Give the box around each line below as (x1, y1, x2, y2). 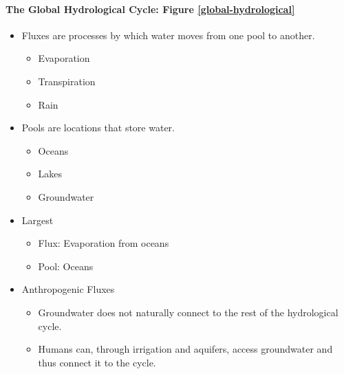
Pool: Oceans (38, 258, 94, 273)
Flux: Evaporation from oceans (38, 236, 169, 250)
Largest (21, 212, 54, 227)
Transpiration (38, 74, 96, 88)
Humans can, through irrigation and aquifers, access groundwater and (38, 342, 333, 356)
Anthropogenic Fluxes (21, 282, 115, 296)
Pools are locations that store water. (21, 120, 175, 135)
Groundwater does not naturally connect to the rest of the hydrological (38, 305, 338, 319)
